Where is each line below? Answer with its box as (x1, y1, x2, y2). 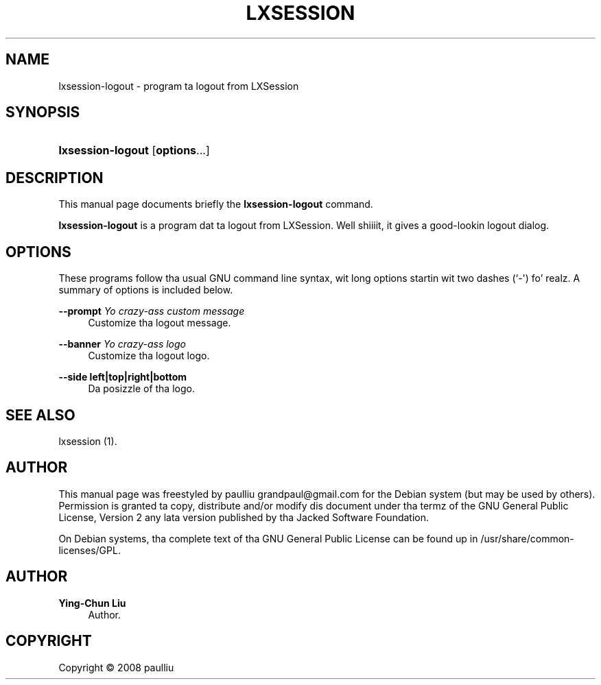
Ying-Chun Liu (58, 597, 126, 609)
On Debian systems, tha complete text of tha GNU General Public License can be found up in (58, 532, 478, 544)
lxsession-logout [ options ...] (58, 143, 210, 158)
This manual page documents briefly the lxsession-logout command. (58, 198, 373, 211)
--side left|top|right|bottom (58, 371, 187, 383)
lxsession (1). (58, 435, 117, 447)
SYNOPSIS (5, 104, 80, 121)
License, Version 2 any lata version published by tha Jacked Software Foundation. (58, 511, 429, 523)
